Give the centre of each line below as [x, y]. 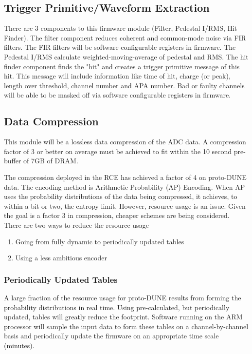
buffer [13, 161]
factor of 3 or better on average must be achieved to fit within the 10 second [118, 151]
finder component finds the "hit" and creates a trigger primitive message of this [122, 66]
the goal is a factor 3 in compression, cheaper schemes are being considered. [117, 215]
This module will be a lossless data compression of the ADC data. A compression [125, 142]
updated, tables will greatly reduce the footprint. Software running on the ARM [123, 317]
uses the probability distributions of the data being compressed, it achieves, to [121, 196]
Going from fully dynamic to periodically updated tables [100, 241]
